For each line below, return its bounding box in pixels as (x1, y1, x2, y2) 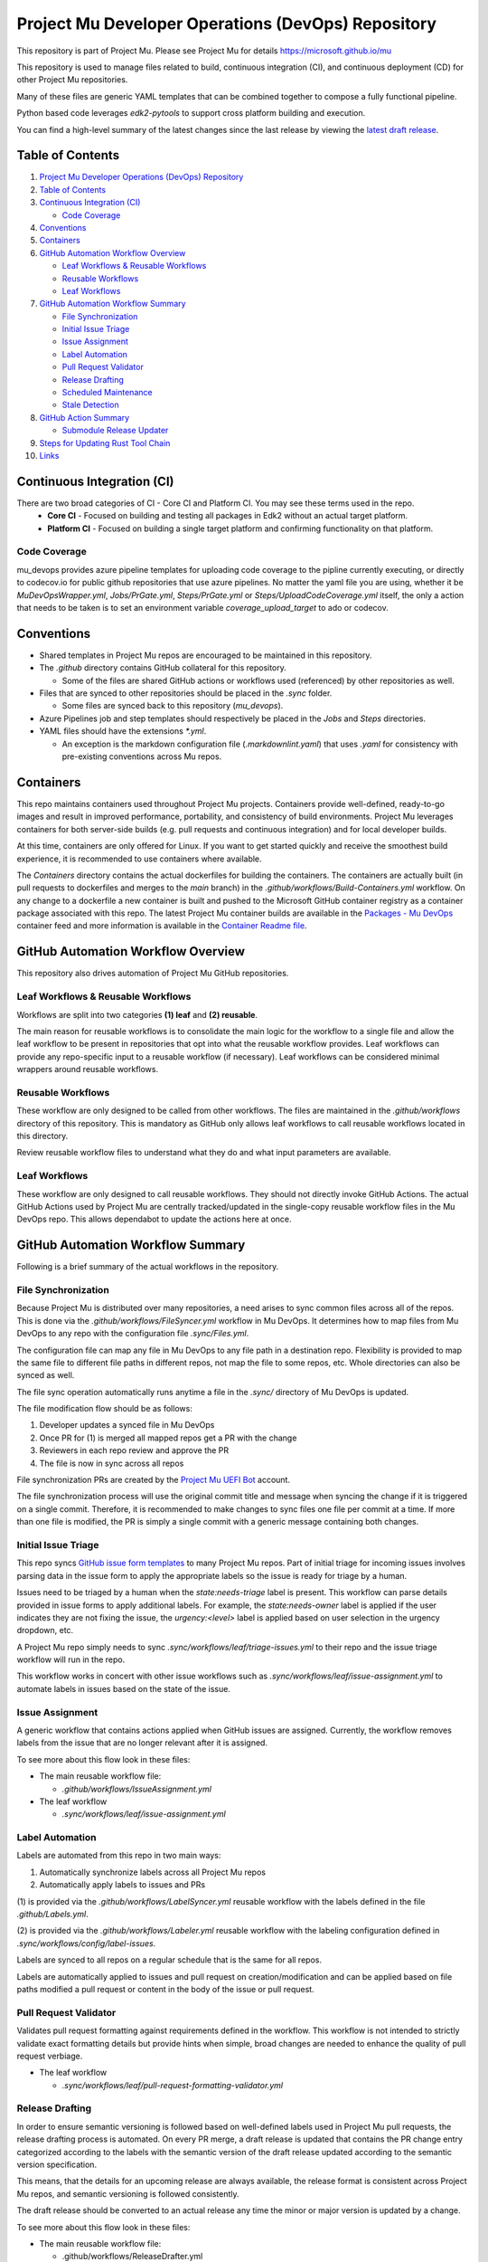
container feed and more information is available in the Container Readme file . (16, 920, 307, 931)
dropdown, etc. (16, 1625, 74, 1636)
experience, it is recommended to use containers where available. (16, 853, 262, 864)
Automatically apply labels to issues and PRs (39, 1879, 206, 1890)
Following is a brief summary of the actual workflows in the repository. (16, 1261, 279, 1272)
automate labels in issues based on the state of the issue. (16, 1683, 230, 1694)
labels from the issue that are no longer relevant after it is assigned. (16, 1737, 268, 1748)
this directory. (16, 1130, 69, 1141)
